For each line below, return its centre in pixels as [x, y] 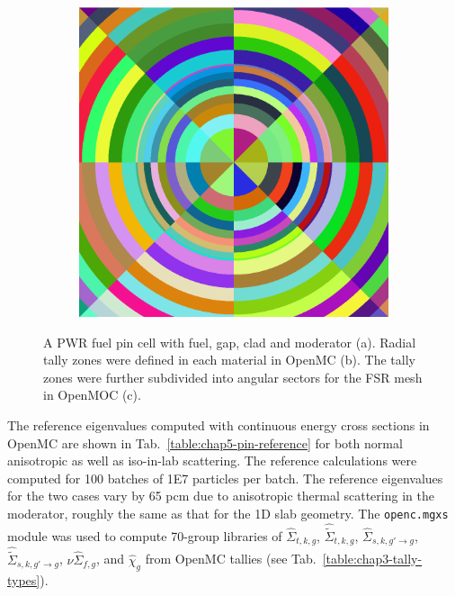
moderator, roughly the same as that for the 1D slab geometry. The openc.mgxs [228, 513]
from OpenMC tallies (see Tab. [231, 559]
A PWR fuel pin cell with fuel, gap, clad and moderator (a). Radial [230, 342]
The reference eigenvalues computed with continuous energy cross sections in [219, 424]
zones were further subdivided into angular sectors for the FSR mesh [233, 377]
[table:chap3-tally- [372, 559]
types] [24, 579]
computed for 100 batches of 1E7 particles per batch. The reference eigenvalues [225, 478]
